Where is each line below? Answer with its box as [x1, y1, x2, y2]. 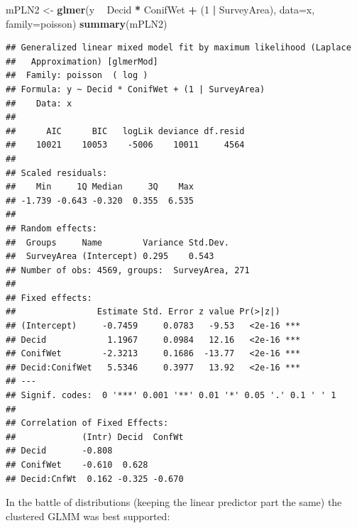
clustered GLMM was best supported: [6, 508, 170, 523]
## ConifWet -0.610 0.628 [6, 460, 148, 470]
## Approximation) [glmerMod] [6, 56, 158, 67]
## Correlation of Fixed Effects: [6, 418, 169, 429]
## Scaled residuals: [6, 167, 108, 178]
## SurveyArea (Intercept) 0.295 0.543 [6, 251, 214, 262]
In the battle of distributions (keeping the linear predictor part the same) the [6, 495, 342, 510]
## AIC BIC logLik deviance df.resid [6, 126, 245, 136]
